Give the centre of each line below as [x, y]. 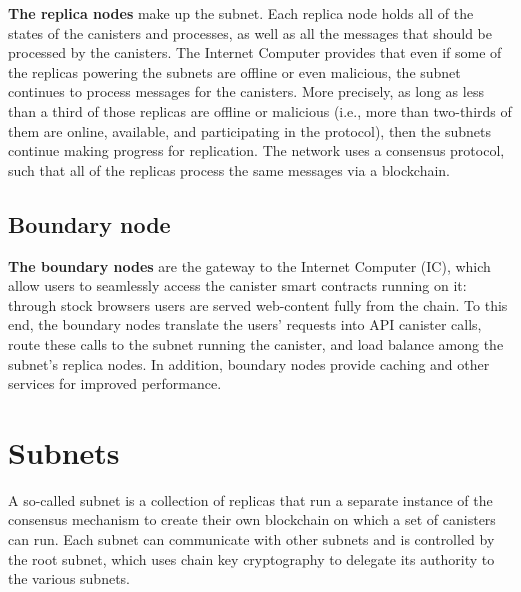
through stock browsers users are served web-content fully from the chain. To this [258, 304]
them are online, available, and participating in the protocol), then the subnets [249, 130]
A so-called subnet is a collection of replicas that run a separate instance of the [250, 499]
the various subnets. [69, 578]
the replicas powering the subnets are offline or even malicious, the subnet [234, 71]
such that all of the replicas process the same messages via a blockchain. [229, 169]
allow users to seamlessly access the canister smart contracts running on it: [237, 285]
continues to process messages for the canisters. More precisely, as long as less [246, 91]
